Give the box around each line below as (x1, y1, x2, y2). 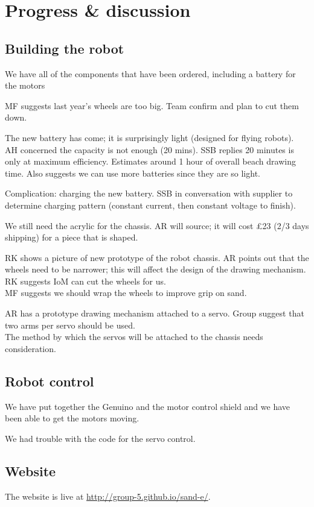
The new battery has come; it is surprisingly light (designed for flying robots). (5, 131, 294, 143)
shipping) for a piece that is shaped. (5, 231, 138, 244)
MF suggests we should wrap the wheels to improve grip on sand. (5, 286, 247, 299)
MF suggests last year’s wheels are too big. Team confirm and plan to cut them (5, 99, 299, 112)
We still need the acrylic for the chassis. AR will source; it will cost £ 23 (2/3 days (5, 219, 309, 231)
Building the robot (5, 39, 124, 57)
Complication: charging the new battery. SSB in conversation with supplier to (5, 187, 293, 200)
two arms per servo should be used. (5, 318, 135, 331)
